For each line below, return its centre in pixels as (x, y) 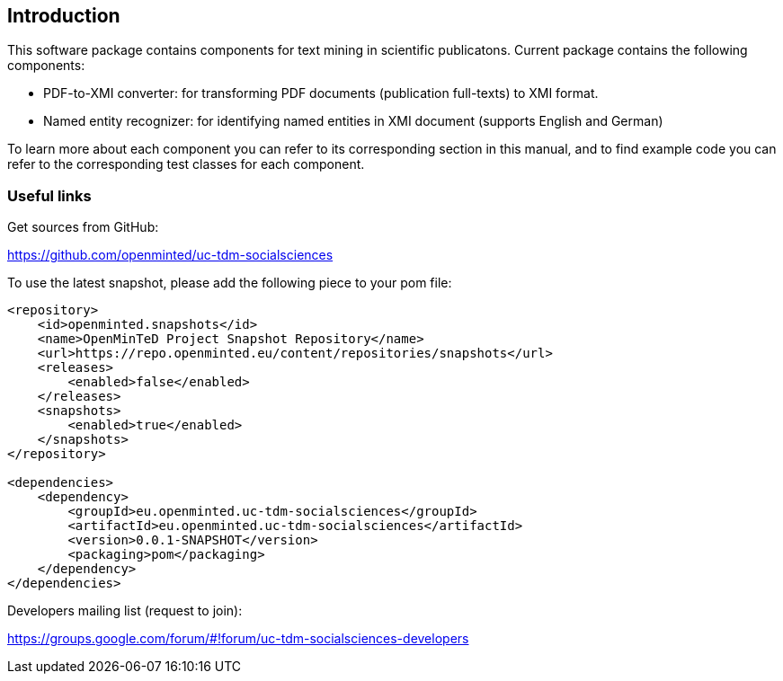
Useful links (49, 195)
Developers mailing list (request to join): (125, 611)
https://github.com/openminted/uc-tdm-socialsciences (170, 255)
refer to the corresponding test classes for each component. (186, 164)
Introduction (64, 16)
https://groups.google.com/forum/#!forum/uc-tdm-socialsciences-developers (238, 639)
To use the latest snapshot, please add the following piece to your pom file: (230, 283)
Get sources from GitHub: (83, 227)
